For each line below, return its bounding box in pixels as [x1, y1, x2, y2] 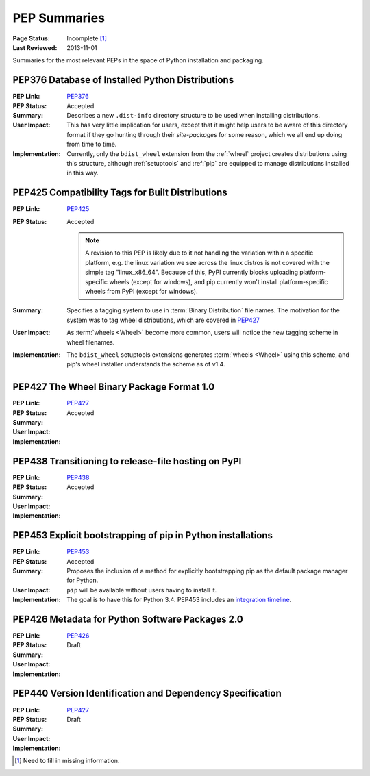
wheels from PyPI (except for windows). [85, 288, 198, 295]
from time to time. [66, 140, 117, 149]
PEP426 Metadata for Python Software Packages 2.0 [12, 613, 243, 625]
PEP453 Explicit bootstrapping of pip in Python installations [12, 529, 273, 541]
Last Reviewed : [12, 43, 58, 51]
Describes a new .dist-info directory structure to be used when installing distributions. [66, 112, 320, 120]
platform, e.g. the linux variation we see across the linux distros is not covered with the [85, 258, 330, 266]
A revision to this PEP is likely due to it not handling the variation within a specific [85, 249, 314, 257]
